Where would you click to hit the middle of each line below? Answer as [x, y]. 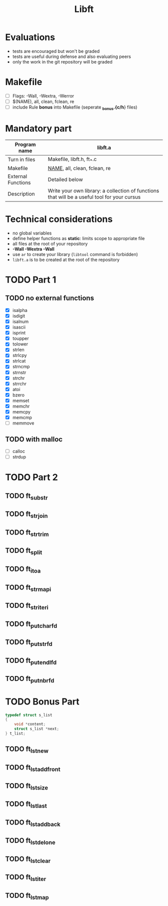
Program [25, 144]
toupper [20, 338]
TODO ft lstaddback [33, 823]
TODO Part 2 [32, 477]
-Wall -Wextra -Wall [33, 249]
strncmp [21, 366]
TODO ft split [24, 551]
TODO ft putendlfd [31, 661]
